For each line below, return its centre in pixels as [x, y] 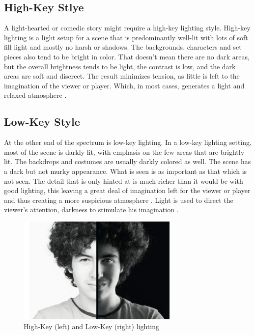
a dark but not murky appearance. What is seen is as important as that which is [126, 171]
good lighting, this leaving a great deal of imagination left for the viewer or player [127, 190]
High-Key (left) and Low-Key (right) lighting [91, 326]
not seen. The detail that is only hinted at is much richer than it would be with [124, 181]
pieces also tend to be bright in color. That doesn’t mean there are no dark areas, [127, 56]
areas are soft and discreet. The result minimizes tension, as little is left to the [122, 76]
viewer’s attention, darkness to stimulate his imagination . [91, 209]
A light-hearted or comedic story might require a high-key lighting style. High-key [127, 28]
